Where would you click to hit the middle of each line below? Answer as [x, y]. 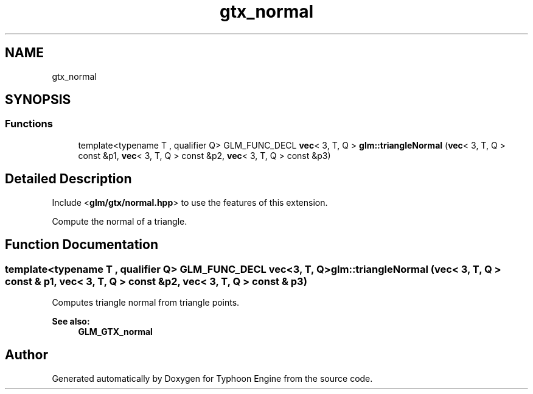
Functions [29, 124]
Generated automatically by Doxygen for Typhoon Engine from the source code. [212, 378]
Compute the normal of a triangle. [120, 221]
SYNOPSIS [38, 100]
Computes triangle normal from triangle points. [146, 302]
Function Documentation [82, 245]
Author [26, 355]
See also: [71, 321]
